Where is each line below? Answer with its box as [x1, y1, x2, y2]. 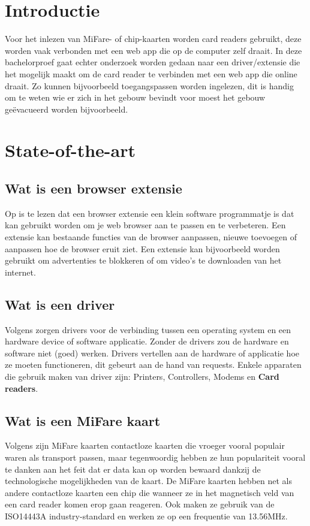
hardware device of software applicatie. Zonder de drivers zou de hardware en [5, 335, 289, 347]
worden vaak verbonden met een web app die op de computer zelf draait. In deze [5, 44, 302, 56]
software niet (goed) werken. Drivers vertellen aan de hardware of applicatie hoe [5, 346, 299, 359]
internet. [5, 265, 36, 278]
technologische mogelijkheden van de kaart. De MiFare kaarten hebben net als [5, 474, 292, 487]
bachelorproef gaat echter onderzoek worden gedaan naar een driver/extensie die [5, 56, 300, 68]
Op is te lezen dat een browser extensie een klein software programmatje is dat [5, 207, 294, 219]
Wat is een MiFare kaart [5, 411, 161, 430]
